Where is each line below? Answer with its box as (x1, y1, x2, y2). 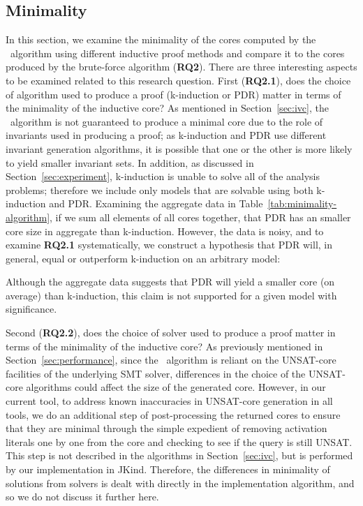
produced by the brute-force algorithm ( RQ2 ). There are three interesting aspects (6, 59, 357, 74)
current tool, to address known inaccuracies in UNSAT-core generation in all (6, 394, 333, 408)
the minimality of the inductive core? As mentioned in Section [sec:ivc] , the (6, 101, 329, 115)
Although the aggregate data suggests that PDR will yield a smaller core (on (6, 274, 335, 289)
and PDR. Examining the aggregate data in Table (49, 196, 263, 211)
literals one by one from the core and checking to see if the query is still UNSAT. (6, 434, 353, 449)
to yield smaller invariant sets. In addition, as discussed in (6, 155, 254, 170)
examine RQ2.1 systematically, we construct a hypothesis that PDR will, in (6, 237, 333, 252)
